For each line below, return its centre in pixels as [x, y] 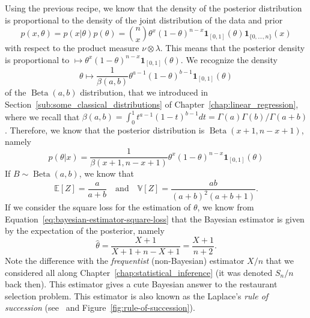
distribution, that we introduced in [144, 92]
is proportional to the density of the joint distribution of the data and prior [144, 20]
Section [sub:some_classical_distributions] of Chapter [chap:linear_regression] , [152, 104]
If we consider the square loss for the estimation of [98, 207]
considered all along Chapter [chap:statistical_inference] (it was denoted [139, 272]
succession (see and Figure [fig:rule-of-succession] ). [100, 307]
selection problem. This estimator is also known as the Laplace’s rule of [137, 295]
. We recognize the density [229, 59]
